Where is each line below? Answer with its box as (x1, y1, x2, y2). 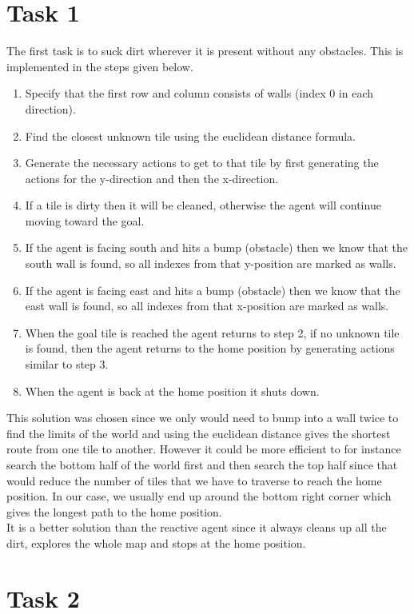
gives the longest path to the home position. (6, 503, 222, 520)
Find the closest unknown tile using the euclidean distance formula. (25, 127, 356, 144)
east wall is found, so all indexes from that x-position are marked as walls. (25, 297, 389, 314)
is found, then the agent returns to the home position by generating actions (25, 340, 395, 357)
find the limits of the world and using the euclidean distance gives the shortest (6, 425, 391, 441)
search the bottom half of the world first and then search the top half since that (6, 457, 398, 472)
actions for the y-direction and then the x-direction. (25, 169, 279, 186)
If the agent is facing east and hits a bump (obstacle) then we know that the (25, 281, 400, 298)
